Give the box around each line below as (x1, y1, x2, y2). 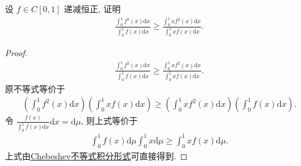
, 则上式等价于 (80, 114, 138, 127)
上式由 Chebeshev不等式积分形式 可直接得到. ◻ (5, 149, 188, 162)
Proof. (5, 46, 28, 59)
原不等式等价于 (5, 82, 65, 95)
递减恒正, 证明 (64, 2, 121, 15)
